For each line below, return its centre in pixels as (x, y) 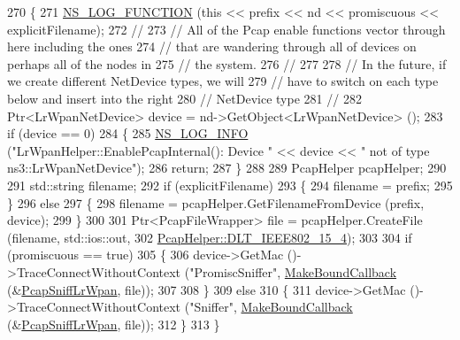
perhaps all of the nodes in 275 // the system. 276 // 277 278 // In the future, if (227, 63)
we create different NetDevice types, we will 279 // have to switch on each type (223, 81)
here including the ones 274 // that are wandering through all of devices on (212, 46)
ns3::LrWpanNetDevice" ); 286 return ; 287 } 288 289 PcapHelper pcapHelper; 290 (227, 168)
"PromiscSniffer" (234, 271)
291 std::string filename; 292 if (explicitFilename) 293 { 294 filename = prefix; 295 (230, 185)
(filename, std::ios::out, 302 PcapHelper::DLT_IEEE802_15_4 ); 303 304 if (210, 237)
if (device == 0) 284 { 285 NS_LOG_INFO (128, 133)
